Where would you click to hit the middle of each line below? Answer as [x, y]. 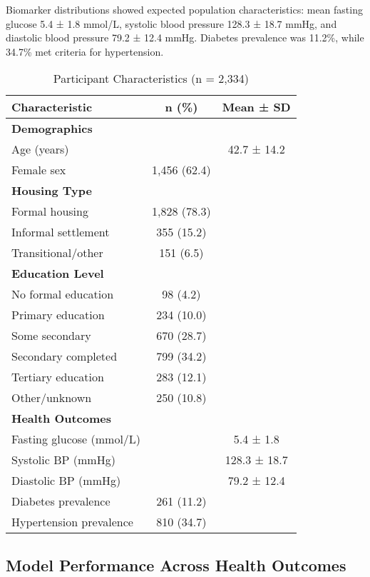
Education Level [58, 274]
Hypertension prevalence [72, 522]
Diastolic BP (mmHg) [66, 481]
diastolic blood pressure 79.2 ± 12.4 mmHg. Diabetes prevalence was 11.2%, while [185, 37]
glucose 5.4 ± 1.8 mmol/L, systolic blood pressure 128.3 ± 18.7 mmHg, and [171, 23]
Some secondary [51, 336]
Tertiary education [58, 377]
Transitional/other [57, 253]
